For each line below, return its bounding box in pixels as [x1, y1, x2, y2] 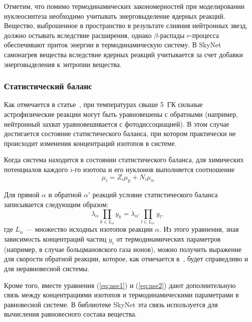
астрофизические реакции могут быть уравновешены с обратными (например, [4, 108, 238, 119]
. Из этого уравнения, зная [159, 224, 239, 234]
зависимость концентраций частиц [4, 234, 107, 244]
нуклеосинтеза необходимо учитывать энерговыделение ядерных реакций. [4, 10, 225, 21]
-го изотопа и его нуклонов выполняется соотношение [72, 164, 235, 174]
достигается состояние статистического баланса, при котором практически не [4, 128, 236, 139]
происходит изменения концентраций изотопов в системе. [4, 138, 177, 148]
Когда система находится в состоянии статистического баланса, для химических [4, 154, 244, 165]
